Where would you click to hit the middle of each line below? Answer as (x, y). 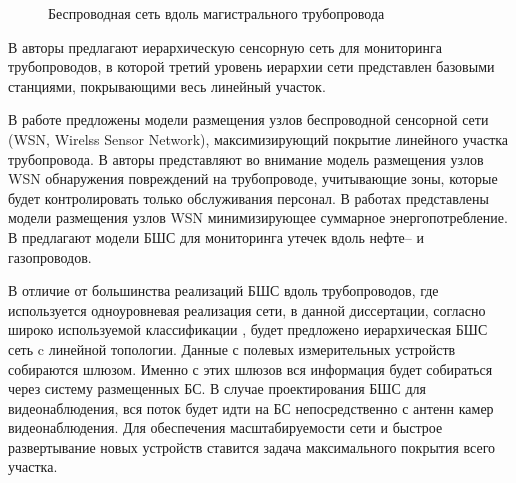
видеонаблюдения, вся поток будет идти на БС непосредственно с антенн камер (251, 407)
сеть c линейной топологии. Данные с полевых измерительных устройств (232, 348)
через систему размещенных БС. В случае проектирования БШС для (217, 388)
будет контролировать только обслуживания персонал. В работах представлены (248, 197)
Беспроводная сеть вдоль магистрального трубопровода (216, 13)
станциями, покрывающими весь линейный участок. (167, 85)
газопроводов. (50, 256)
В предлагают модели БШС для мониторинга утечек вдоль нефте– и (216, 236)
